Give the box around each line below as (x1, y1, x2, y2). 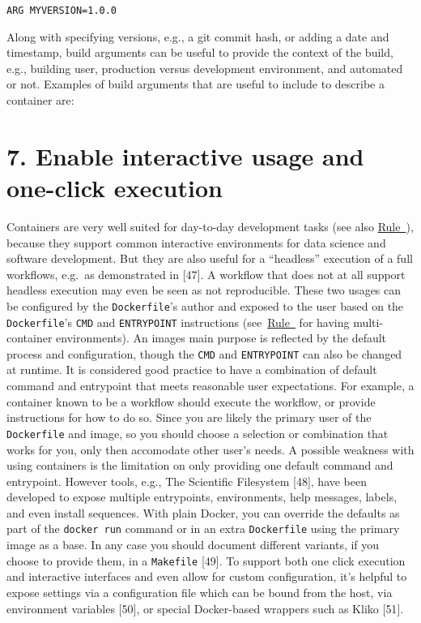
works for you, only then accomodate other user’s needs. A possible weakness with (6, 440, 415, 458)
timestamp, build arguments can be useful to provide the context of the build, (6, 44, 393, 61)
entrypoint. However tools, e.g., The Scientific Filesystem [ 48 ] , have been (6, 472, 368, 489)
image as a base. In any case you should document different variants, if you (6, 536, 380, 553)
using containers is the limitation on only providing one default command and (6, 457, 393, 474)
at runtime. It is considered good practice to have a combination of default (6, 361, 377, 378)
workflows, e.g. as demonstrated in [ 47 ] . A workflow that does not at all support (6, 265, 406, 282)
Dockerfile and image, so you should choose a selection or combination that (6, 424, 389, 441)
